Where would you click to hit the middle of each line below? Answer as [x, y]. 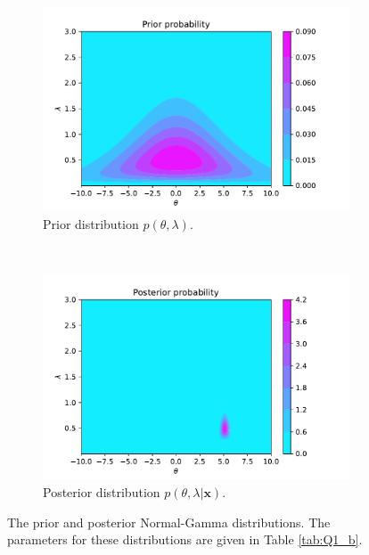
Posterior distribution [102, 492]
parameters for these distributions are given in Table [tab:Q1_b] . [185, 539]
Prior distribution [91, 223]
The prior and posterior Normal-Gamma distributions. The [169, 522]
